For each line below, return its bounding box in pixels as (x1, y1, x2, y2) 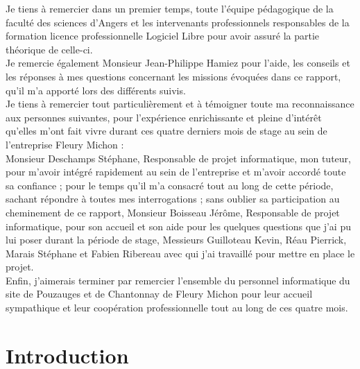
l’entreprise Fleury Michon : (6, 137, 124, 151)
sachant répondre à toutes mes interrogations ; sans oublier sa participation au (6, 191, 340, 206)
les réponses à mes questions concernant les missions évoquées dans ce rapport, (6, 69, 341, 83)
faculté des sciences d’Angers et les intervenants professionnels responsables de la (6, 15, 350, 29)
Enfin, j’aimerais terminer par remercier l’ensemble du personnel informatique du (6, 273, 350, 287)
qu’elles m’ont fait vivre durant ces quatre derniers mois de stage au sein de (6, 123, 327, 138)
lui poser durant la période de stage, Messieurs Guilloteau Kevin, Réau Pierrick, (6, 232, 347, 247)
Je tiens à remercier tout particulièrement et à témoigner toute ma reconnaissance (6, 96, 354, 111)
